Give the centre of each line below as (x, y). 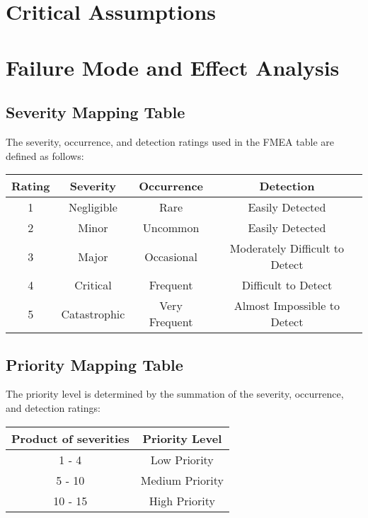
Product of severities (70, 438)
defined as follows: (45, 155)
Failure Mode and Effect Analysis (173, 67)
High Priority (182, 500)
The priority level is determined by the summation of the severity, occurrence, (175, 394)
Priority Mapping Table (94, 364)
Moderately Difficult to (287, 248)
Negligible (93, 207)
